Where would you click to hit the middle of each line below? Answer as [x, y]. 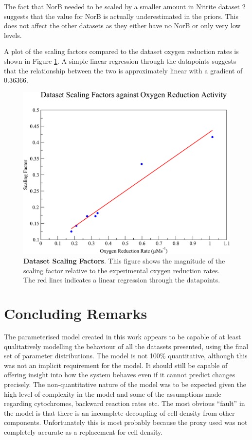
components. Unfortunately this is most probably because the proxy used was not [126, 422]
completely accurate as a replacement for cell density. [83, 431]
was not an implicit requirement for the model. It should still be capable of [116, 365]
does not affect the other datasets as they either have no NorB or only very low [122, 26]
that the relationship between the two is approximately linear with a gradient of [123, 70]
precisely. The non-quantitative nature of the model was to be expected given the [125, 384]
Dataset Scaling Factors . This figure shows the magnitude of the [124, 261]
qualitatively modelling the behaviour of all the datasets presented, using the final [126, 346]
